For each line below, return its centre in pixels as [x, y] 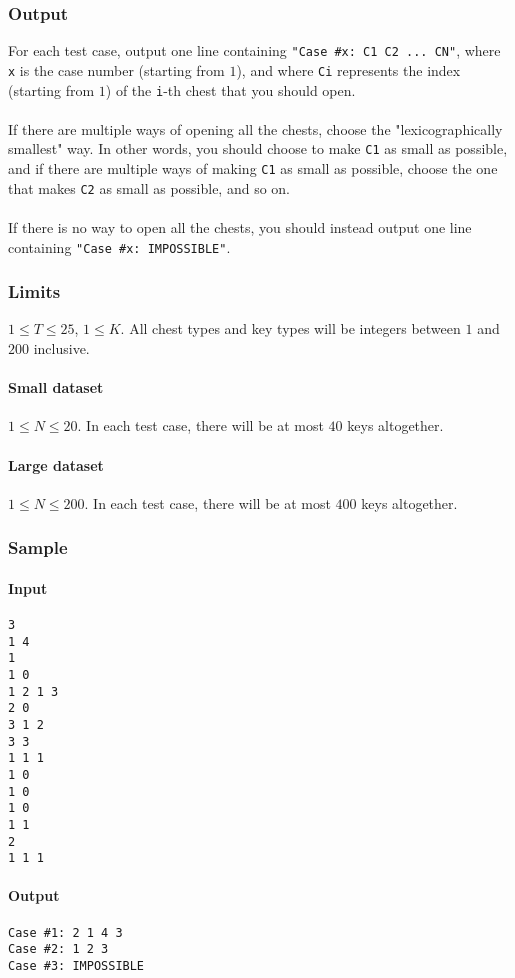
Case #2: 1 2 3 [58, 949]
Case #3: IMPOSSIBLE [76, 965]
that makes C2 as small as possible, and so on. [149, 187]
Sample [38, 547]
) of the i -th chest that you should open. [230, 89]
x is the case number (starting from [116, 69]
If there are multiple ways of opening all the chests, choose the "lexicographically [255, 128]
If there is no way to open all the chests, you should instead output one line [240, 226]
